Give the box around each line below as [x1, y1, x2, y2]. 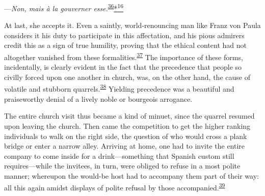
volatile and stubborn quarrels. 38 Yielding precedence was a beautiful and [4, 82, 234, 94]
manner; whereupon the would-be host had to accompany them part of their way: [4, 170, 259, 181]
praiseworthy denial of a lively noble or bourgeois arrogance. [4, 93, 193, 104]
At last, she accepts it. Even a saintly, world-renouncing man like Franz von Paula [4, 20, 261, 31]
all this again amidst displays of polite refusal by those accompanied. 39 [4, 181, 225, 193]
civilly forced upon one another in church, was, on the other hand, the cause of [4, 71, 250, 82]
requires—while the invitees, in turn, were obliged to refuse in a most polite [4, 160, 241, 171]
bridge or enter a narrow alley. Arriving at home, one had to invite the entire [4, 141, 245, 151]
